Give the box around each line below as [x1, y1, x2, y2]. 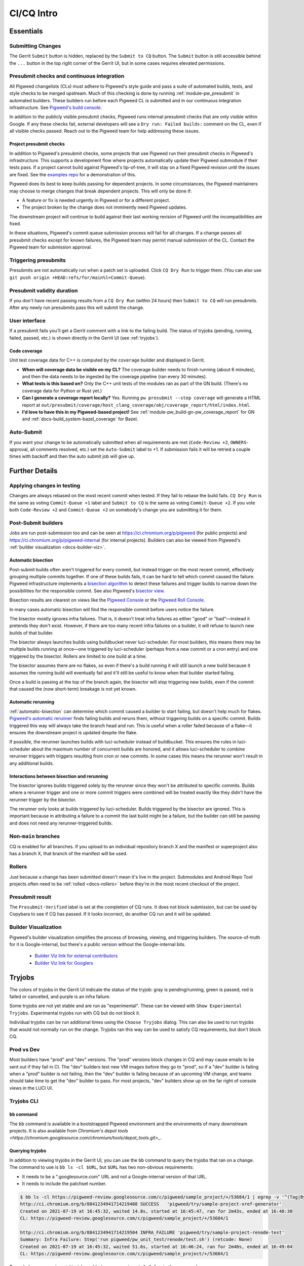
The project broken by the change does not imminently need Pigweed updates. [22, 204, 187, 210]
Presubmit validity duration [9, 287, 78, 294]
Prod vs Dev [9, 1046, 40, 1053]
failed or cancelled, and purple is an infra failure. [9, 994, 111, 1000]
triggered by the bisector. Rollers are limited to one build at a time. [9, 653, 147, 659]
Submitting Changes [9, 42, 61, 49]
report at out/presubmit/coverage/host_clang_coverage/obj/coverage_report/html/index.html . [22, 402, 251, 408]
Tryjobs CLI [9, 1097, 39, 1104]
